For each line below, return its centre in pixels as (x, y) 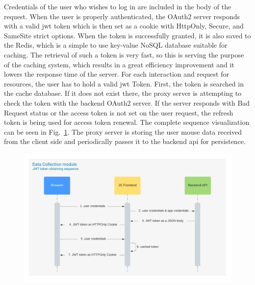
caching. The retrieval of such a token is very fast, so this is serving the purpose (124, 54)
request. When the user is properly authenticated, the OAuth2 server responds (122, 16)
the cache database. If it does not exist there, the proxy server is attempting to (123, 93)
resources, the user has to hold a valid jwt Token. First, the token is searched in (124, 83)
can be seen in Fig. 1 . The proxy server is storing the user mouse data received (123, 131)
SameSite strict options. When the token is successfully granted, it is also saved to (127, 35)
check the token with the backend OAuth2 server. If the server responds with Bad (127, 102)
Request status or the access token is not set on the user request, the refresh (119, 112)
